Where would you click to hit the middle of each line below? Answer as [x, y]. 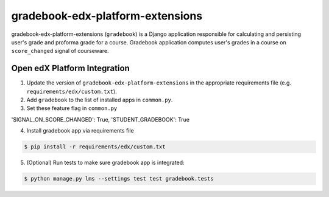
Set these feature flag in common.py [72, 108]
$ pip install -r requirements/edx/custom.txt [95, 147]
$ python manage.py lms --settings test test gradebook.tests [119, 179]
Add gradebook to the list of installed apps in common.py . [100, 100]
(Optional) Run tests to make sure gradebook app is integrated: [106, 163]
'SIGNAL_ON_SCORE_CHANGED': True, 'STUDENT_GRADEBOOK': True [101, 119]
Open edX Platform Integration [71, 68]
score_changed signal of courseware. [60, 51]
